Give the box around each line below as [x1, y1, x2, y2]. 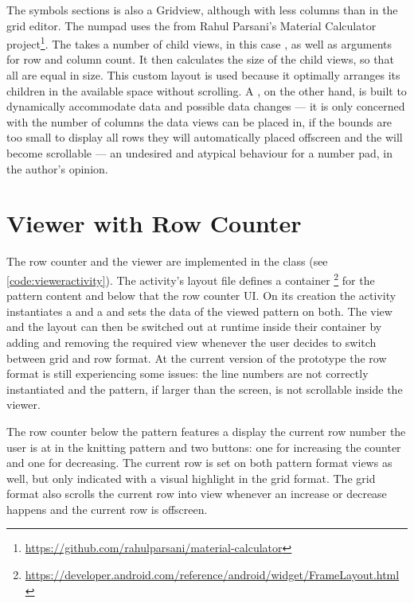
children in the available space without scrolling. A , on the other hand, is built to [6, 82, 407, 99]
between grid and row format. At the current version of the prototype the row [6, 349, 387, 366]
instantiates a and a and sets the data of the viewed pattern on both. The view [6, 302, 393, 319]
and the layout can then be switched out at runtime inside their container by [6, 318, 382, 335]
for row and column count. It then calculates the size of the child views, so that [6, 51, 394, 68]
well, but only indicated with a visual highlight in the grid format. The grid [6, 469, 376, 486]
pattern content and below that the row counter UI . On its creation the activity [6, 287, 396, 304]
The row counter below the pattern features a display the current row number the [6, 422, 406, 439]
